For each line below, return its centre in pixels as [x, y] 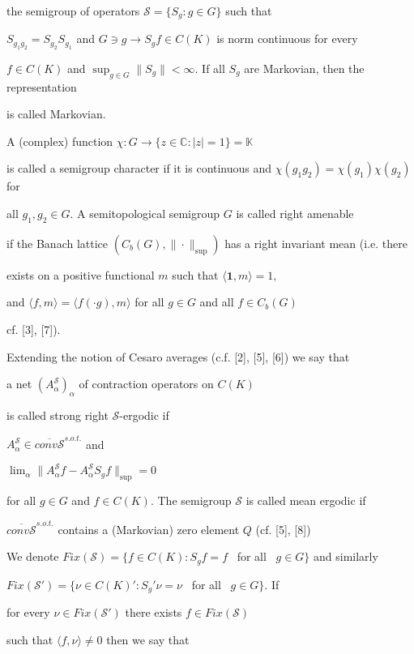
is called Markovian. [56, 114]
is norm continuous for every [287, 38]
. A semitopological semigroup [145, 214]
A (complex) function [60, 141]
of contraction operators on [146, 384]
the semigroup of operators [73, 11]
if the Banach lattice [58, 243]
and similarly [346, 556]
